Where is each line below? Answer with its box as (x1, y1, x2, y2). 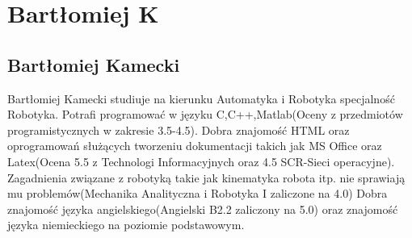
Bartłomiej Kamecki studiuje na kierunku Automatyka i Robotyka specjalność (7, 90, 395, 106)
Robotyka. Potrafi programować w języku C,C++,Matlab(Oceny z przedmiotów (7, 106, 403, 123)
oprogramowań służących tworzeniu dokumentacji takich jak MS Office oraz (7, 137, 382, 154)
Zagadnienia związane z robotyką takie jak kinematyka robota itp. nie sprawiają (7, 169, 406, 186)
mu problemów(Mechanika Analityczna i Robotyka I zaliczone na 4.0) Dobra (7, 185, 388, 202)
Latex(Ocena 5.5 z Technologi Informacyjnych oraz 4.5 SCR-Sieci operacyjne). (7, 152, 395, 169)
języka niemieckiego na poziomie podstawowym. (7, 216, 245, 233)
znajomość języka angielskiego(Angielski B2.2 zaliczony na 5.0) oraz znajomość (7, 200, 398, 217)
